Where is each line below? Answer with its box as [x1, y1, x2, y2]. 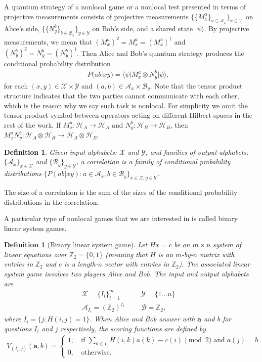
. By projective [204, 23, 249, 33]
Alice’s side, [4, 23, 40, 33]
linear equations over [4, 249, 67, 259]
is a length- [64, 259, 98, 269]
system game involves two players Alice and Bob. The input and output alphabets [4, 269, 249, 279]
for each [4, 80, 28, 90]
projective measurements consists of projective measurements [4, 11, 189, 21]
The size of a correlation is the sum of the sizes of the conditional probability [4, 186, 238, 197]
